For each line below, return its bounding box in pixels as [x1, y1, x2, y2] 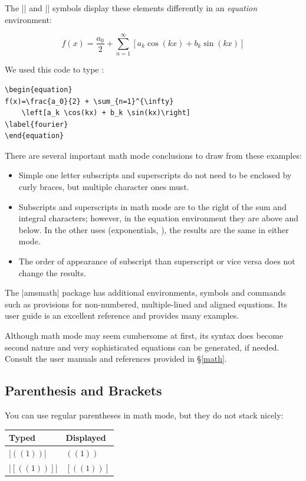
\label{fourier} [5, 120, 68, 129]
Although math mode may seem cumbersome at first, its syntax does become [5, 329, 284, 341]
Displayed [65, 431, 106, 444]
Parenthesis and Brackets [5, 381, 162, 400]
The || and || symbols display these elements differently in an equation [5, 2, 258, 14]
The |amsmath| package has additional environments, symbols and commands [5, 286, 286, 299]
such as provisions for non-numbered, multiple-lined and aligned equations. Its [5, 297, 287, 310]
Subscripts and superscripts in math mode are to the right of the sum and [18, 200, 287, 212]
